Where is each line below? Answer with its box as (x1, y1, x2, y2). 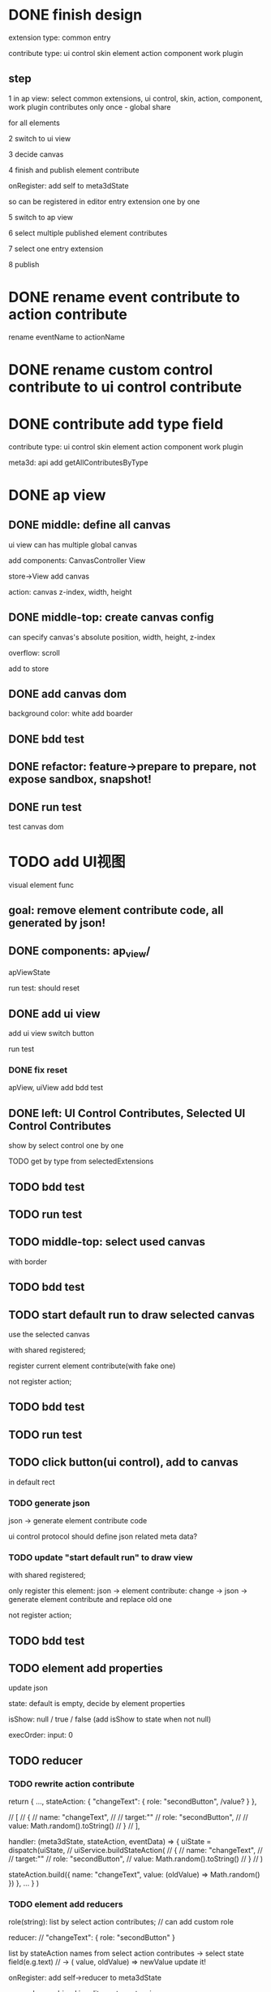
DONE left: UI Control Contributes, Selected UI (8, 1106, 246, 1120)
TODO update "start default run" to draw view (8, 1552, 193, 1563)
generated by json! (8, 916, 105, 930)
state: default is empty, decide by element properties (8, 1699, 185, 1708)
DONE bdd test (8, 732, 85, 746)
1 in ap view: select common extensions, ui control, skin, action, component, (8, 93, 263, 103)
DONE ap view (8, 486, 106, 504)
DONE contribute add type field (8, 415, 224, 434)
